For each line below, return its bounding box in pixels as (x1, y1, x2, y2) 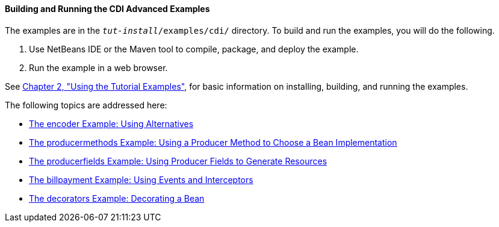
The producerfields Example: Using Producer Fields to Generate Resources (29, 155, 327, 166)
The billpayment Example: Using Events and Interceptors (29, 174, 253, 185)
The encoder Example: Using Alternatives (29, 118, 194, 129)
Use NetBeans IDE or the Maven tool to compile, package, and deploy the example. (29, 43, 359, 54)
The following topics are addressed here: (5, 99, 167, 110)
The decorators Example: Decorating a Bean (29, 193, 205, 204)
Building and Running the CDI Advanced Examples (5, 4, 210, 14)
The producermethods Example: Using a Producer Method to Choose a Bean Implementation (29, 137, 397, 148)
